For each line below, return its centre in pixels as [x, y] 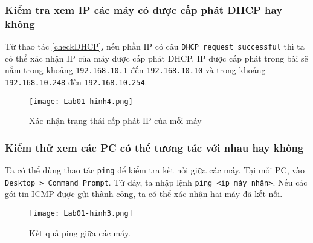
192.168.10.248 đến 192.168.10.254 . [76, 82]
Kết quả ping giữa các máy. [80, 232]
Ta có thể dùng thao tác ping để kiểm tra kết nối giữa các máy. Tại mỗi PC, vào [155, 170]
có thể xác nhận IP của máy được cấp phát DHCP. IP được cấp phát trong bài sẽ [156, 58]
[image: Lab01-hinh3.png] [81, 214]
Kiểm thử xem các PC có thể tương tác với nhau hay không [154, 147]
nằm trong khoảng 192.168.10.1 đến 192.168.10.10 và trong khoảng [135, 70]
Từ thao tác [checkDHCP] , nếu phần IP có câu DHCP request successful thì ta [155, 46]
